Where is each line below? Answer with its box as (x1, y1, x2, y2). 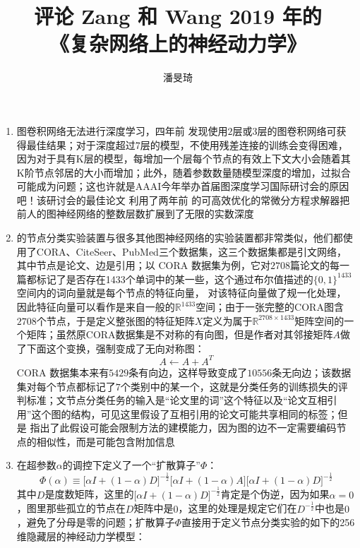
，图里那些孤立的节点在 (16, 501, 126, 516)
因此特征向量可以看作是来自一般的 (16, 299, 175, 314)
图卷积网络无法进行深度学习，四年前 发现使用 (16, 123, 228, 138)
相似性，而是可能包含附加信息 (36, 434, 175, 448)
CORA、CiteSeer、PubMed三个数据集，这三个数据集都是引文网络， (36, 244, 347, 258)
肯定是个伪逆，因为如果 (220, 487, 330, 501)
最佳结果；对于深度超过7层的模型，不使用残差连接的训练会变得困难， (26, 137, 348, 152)
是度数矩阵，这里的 (44, 487, 134, 501)
